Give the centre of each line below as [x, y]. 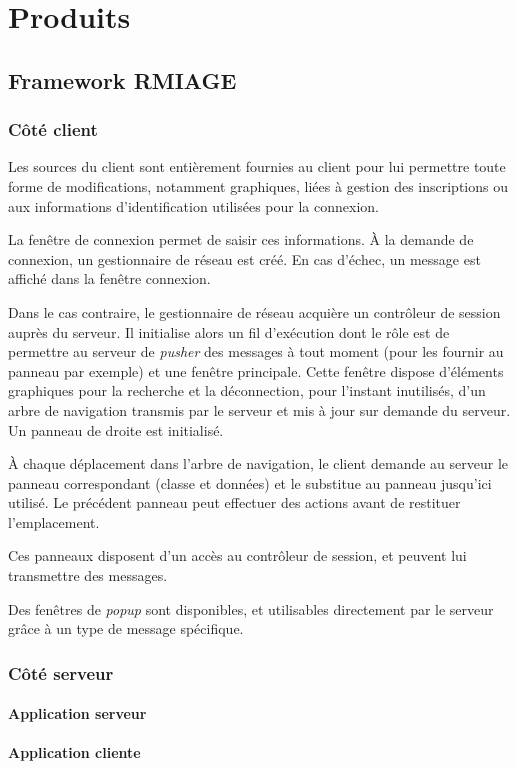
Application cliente [74, 752]
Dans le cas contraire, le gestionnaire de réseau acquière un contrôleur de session [254, 311]
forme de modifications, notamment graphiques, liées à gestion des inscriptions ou [258, 185]
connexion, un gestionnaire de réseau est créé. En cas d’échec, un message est [244, 258]
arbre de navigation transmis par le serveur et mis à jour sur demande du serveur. [259, 409]
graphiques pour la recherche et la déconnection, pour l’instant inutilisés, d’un [247, 390]
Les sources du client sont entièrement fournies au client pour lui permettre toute [257, 166]
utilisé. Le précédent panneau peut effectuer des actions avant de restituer [234, 502]
